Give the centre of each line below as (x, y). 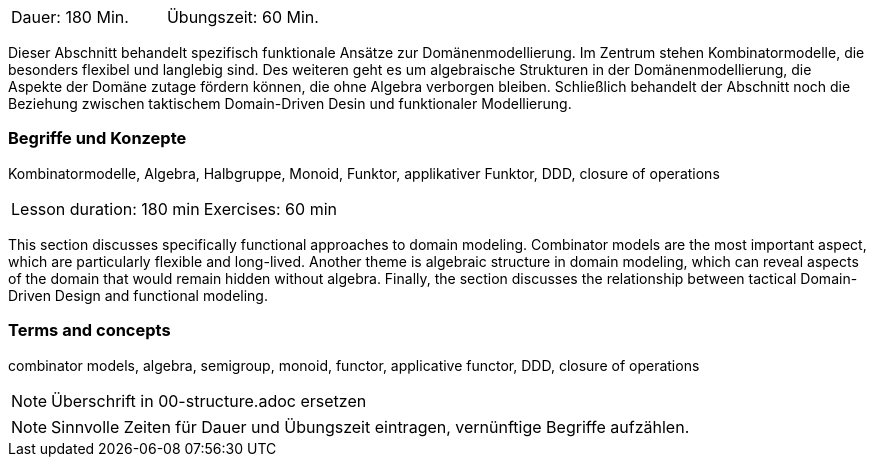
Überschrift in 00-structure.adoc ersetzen (209, 400)
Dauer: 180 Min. (70, 17)
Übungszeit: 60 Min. (242, 17)
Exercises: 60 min (270, 208)
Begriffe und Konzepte (97, 138)
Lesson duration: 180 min (105, 208)
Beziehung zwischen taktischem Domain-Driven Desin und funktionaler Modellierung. (290, 103)
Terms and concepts (89, 330)
